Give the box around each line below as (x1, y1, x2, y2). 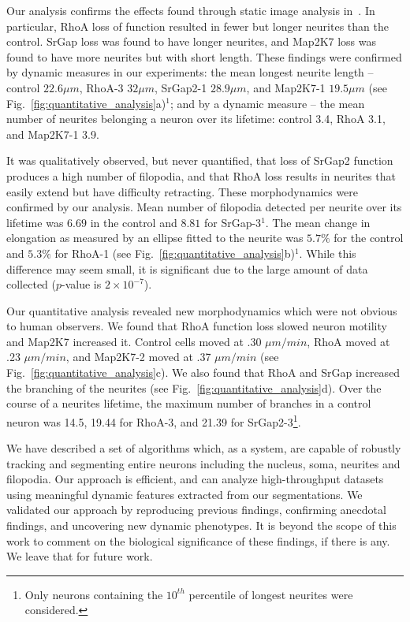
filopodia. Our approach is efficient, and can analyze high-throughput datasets (6, 471, 384, 487)
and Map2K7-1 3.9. (6, 125, 99, 142)
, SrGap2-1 (154, 79, 207, 95)
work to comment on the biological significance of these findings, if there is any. (6, 532, 390, 549)
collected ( (6, 276, 56, 292)
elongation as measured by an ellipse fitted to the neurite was (6, 229, 304, 246)
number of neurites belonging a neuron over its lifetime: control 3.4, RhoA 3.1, (6, 110, 386, 127)
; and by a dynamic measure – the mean (170, 95, 365, 111)
